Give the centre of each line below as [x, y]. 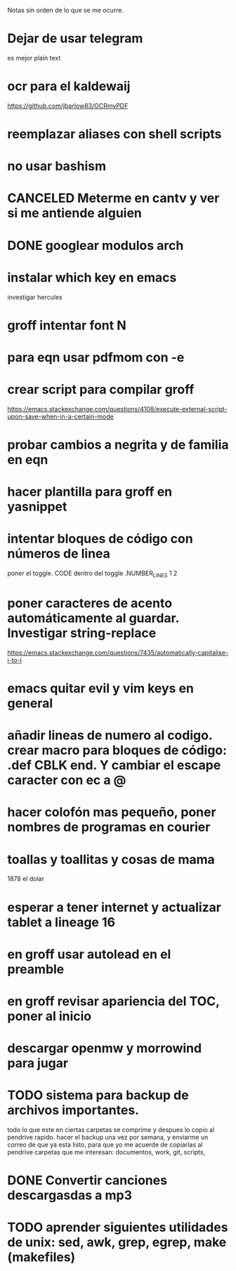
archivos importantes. [73, 1111]
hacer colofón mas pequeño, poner [112, 812]
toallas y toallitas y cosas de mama [111, 859]
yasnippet [37, 507]
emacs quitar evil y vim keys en [101, 689]
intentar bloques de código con [100, 539]
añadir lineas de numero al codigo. [110, 736]
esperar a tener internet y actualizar [114, 907]
